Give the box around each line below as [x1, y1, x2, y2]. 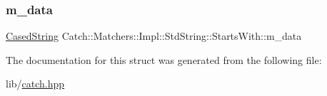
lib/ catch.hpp [6, 76, 65, 91]
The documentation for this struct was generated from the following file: [6, 52, 322, 67]
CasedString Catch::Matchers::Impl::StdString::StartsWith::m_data [6, 28, 302, 43]
